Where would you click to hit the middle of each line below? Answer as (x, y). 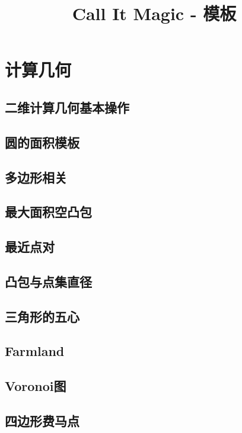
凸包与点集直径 (48, 281)
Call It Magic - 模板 (154, 13)
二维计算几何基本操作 (67, 107)
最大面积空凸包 (48, 212)
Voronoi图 (36, 386)
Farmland (35, 351)
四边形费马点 (42, 420)
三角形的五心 (42, 316)
